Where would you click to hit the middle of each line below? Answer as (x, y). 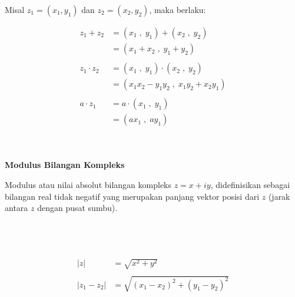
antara (16, 208)
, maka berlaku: (178, 9)
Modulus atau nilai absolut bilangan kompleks (88, 185)
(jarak (279, 196)
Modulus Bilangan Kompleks (65, 165)
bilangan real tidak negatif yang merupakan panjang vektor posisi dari (132, 196)
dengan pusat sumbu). (77, 208)
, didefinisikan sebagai (250, 185)
